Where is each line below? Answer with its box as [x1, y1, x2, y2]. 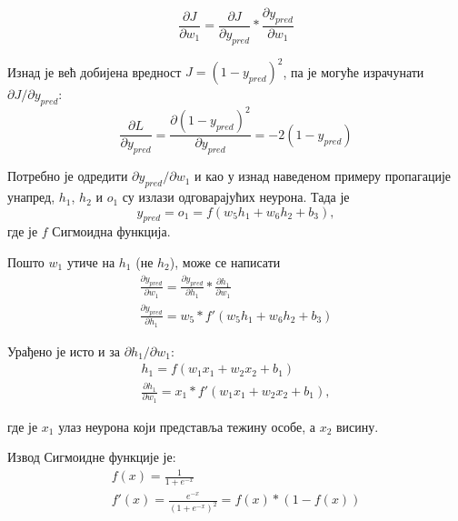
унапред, [7, 187, 55, 206]
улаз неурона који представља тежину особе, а [58, 416, 315, 436]
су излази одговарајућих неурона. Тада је [122, 187, 350, 206]
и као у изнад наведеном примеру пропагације [194, 166, 451, 185]
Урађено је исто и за [7, 341, 120, 360]
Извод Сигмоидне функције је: [7, 447, 176, 466]
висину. [336, 416, 379, 436]
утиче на [66, 253, 115, 272]
